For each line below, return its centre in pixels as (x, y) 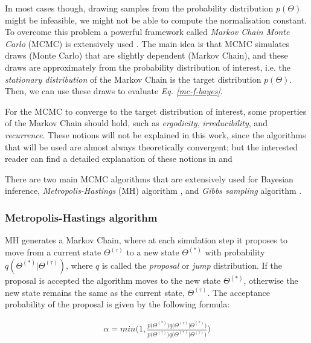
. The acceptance (239, 292)
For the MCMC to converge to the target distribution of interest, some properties (156, 111)
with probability (235, 252)
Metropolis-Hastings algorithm (81, 217)
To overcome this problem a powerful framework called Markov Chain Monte (147, 32)
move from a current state (53, 252)
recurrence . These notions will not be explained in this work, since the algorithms (155, 134)
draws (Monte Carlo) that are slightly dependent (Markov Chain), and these (146, 55)
